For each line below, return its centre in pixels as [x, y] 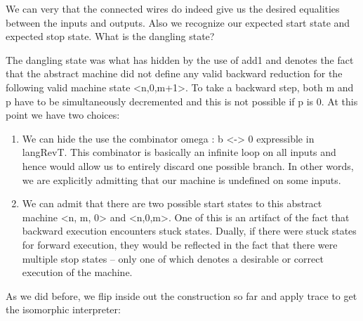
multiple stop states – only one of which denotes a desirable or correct [173, 258]
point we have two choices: [63, 115]
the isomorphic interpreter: [63, 309]
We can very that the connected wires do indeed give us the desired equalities [173, 8]
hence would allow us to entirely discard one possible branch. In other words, [188, 165]
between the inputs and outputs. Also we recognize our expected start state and [178, 22]
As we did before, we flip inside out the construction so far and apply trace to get [181, 295]
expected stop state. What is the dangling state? [110, 36]
